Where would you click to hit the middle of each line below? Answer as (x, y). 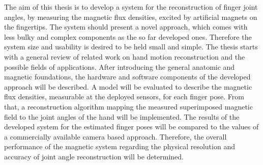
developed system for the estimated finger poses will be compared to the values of (131, 127)
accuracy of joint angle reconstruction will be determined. (94, 156)
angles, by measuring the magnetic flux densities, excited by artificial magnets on (131, 17)
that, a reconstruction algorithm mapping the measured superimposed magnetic (128, 106)
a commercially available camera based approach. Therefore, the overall (115, 136)
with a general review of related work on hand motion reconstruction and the (125, 56)
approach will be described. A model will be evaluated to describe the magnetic (128, 86)
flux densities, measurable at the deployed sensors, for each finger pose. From (124, 97)
